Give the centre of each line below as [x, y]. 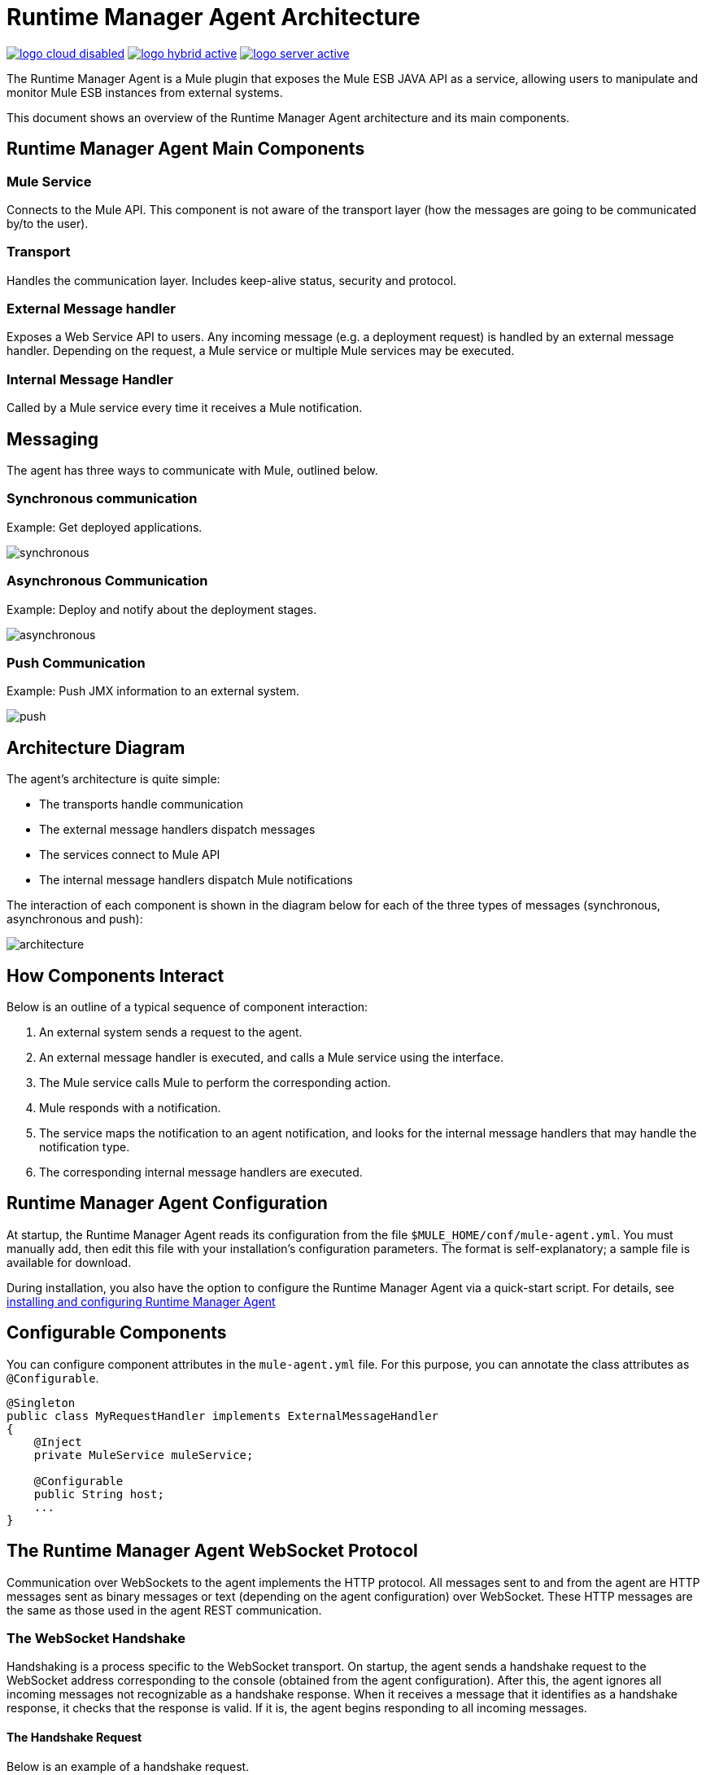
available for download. [69, 1262]
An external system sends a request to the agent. [171, 1032]
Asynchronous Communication [107, 581]
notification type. [85, 1147]
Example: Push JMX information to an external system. [153, 691]
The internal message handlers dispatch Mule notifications [196, 880]
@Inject [58, 1442]
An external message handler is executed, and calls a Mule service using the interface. [272, 1057]
